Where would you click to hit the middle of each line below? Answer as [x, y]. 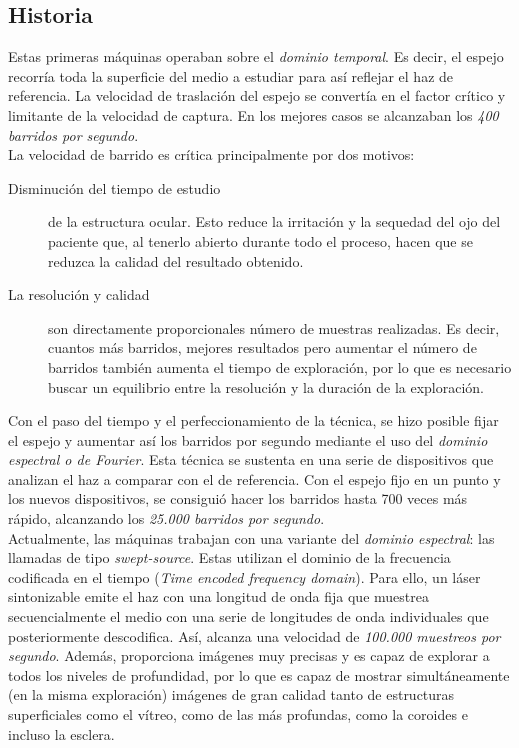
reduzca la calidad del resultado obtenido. [176, 260]
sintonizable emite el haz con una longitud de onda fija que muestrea [218, 596]
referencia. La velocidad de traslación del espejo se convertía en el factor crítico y [257, 95]
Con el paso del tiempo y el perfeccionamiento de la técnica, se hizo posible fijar [253, 420]
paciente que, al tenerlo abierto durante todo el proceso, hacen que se [260, 240]
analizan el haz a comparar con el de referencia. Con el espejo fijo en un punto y [254, 478]
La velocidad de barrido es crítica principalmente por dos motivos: [211, 154]
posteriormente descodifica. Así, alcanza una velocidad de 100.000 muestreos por [254, 635]
